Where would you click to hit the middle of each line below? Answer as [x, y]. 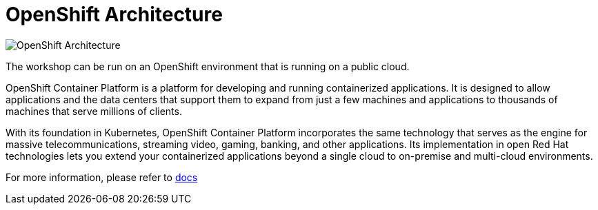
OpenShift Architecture [114, 14]
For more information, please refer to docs [102, 177]
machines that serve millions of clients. [94, 111]
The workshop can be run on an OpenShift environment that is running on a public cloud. [208, 66]
